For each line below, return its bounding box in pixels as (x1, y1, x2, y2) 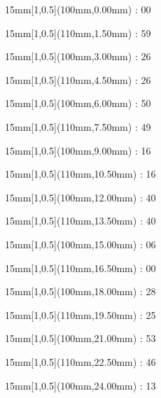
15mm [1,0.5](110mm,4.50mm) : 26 (5, 72, 151, 87)
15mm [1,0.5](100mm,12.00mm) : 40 (5, 190, 156, 204)
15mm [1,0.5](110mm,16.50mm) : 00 (5, 260, 156, 275)
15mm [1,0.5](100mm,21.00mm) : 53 (5, 331, 156, 346)
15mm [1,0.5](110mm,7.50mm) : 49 (5, 119, 151, 134)
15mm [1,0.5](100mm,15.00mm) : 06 (5, 236, 156, 251)
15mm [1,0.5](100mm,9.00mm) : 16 (5, 143, 151, 157)
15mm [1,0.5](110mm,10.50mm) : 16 (5, 166, 156, 181)
